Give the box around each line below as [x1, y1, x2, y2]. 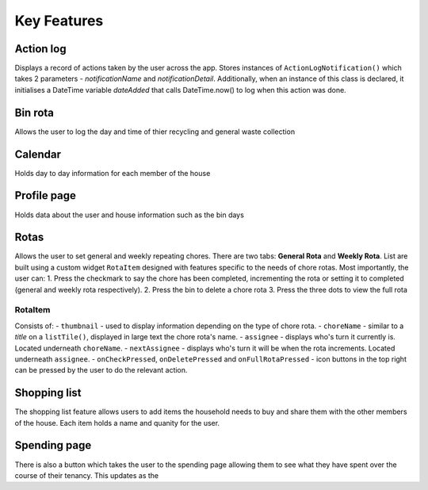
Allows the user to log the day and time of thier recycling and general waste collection [14, 127, 296, 136]
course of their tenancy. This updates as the [14, 470, 159, 480]
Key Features [14, 12, 104, 29]
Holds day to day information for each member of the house [14, 168, 211, 178]
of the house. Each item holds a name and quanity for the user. [14, 418, 220, 427]
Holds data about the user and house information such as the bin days [14, 210, 245, 220]
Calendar [14, 147, 61, 161]
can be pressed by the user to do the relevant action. [14, 366, 188, 375]
